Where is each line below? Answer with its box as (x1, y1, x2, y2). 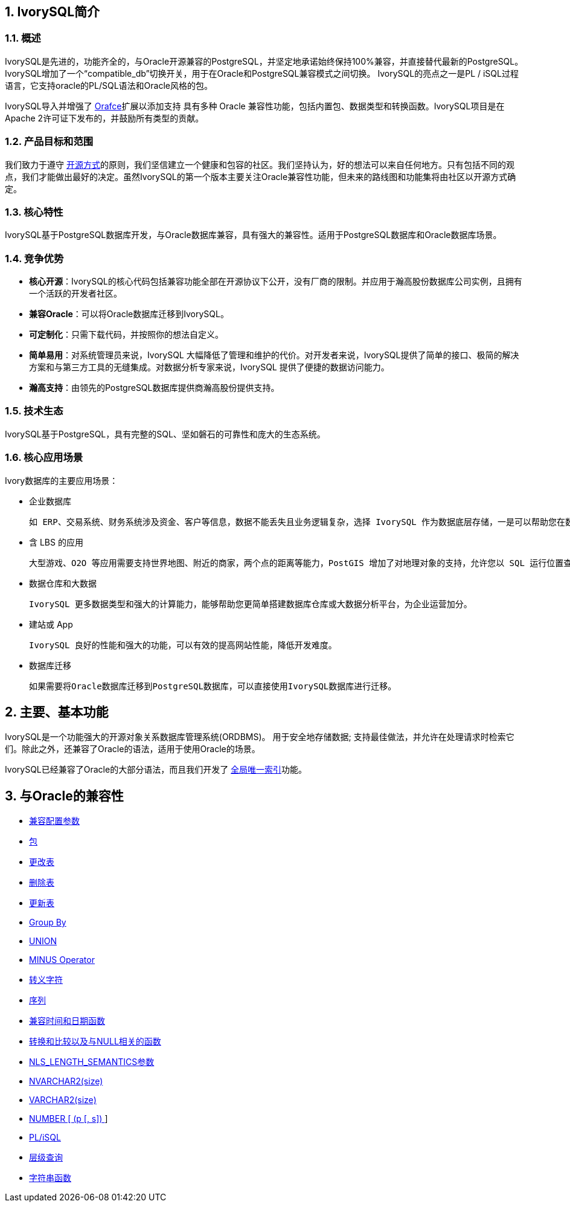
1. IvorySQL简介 (5, 4, 100, 19)
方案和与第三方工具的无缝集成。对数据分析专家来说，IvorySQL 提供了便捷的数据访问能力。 (29, 362, 389, 373)
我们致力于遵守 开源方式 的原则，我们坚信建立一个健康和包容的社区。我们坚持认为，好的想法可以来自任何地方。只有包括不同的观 (5, 159, 514, 170)
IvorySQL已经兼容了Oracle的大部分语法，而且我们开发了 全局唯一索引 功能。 (5, 764, 307, 775)
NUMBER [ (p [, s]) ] (29, 1113, 108, 1124)
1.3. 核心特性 (5, 205, 63, 218)
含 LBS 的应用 (29, 536, 83, 547)
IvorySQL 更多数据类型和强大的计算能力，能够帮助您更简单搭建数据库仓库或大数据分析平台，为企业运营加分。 (29, 599, 472, 609)
